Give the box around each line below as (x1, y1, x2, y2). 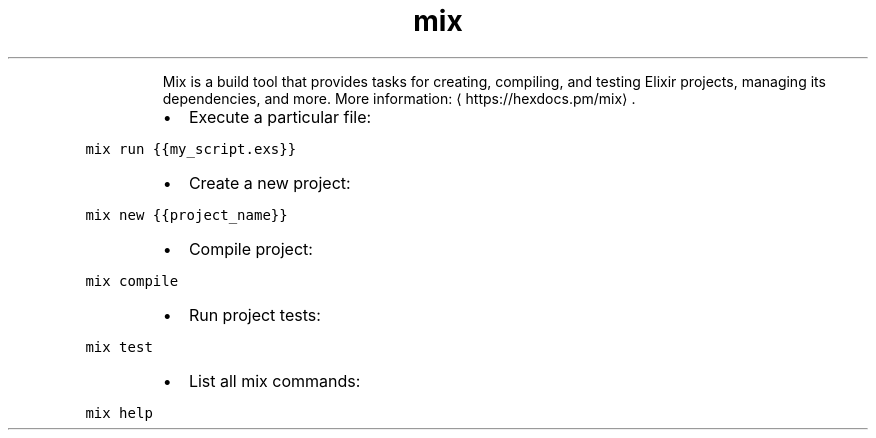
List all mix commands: (188, 370, 361, 391)
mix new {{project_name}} (85, 206, 288, 223)
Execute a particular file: (188, 106, 372, 127)
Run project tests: (188, 304, 321, 325)
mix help (85, 404, 153, 421)
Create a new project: (188, 172, 351, 193)
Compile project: (188, 238, 313, 259)
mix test (85, 338, 153, 355)
